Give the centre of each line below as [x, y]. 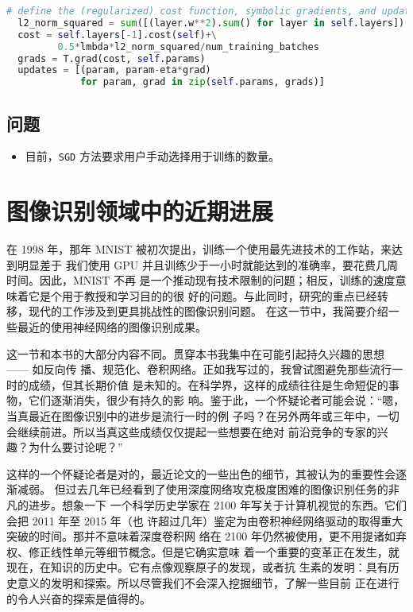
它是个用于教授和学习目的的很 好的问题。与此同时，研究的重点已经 [203, 295]
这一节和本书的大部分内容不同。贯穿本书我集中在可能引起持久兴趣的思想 [195, 353]
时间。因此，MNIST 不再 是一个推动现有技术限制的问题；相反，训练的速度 [201, 280]
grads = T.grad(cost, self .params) [112, 58]
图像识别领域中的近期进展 [140, 211]
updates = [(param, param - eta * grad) [114, 70]
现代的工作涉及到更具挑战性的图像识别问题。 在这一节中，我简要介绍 [208, 311]
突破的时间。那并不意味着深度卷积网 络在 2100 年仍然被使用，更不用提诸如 [201, 536]
